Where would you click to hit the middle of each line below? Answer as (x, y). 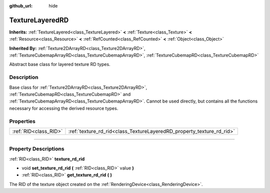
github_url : (21, 6)
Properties (22, 121)
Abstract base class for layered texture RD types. (60, 64)
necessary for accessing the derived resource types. (64, 108)
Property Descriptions (37, 149)
